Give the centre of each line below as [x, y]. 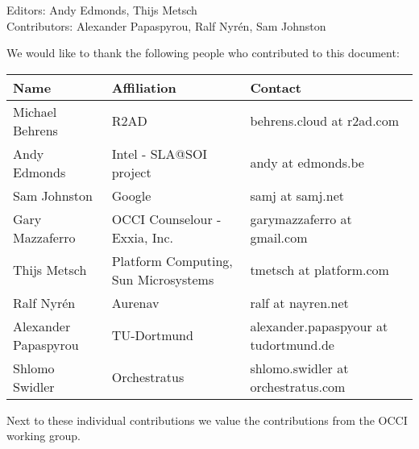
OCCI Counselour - [166, 218]
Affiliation [144, 87]
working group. [44, 436]
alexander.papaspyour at [319, 326]
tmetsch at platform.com [319, 270]
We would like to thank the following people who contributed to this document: [203, 53]
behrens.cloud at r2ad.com [325, 121]
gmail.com [279, 237]
